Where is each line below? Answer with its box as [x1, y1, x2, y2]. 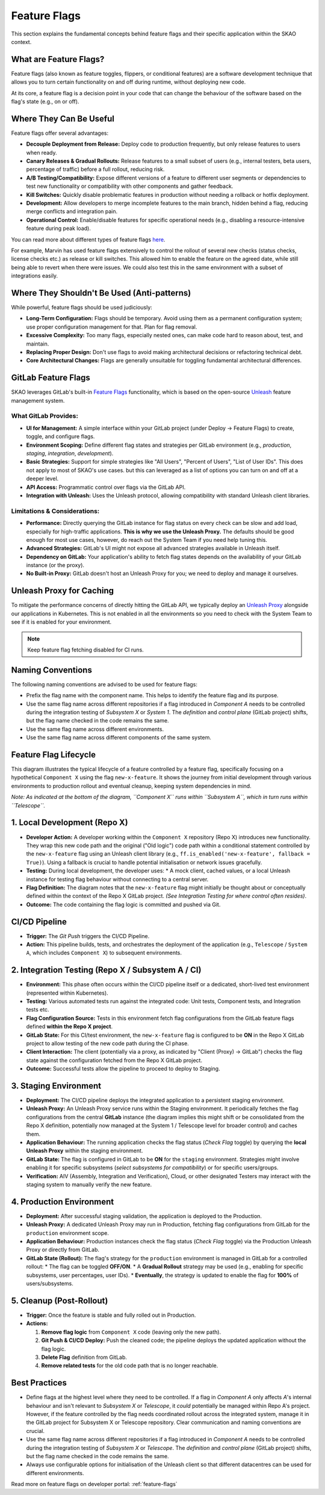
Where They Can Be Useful [11, 113, 114, 123]
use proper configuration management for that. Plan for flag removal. [26, 323, 197, 331]
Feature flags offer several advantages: [11, 129, 108, 137]
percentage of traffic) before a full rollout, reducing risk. [26, 166, 165, 173]
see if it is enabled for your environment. [11, 618, 112, 626]
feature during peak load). [26, 225, 91, 232]
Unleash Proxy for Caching [11, 586, 114, 596]
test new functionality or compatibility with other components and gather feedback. [26, 182, 234, 190]
